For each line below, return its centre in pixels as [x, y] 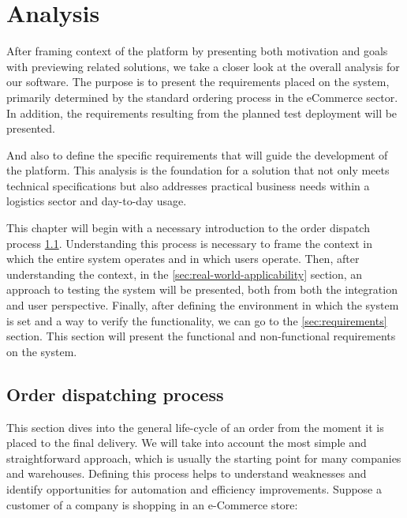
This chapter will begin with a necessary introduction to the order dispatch [188, 228]
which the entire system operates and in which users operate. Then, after [183, 259]
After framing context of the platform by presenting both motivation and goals [197, 51]
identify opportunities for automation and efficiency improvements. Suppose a [194, 488]
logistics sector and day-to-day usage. [97, 201]
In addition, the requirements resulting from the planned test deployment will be [202, 113]
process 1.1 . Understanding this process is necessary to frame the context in [190, 243]
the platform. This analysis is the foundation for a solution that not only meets [198, 170]
